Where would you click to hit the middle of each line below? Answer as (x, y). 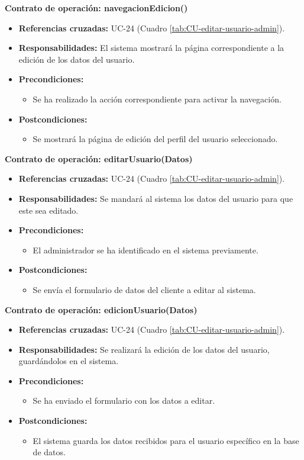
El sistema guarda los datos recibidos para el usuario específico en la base (166, 440)
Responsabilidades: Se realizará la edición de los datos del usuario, (144, 349)
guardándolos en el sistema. (69, 361)
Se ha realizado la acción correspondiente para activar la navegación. (157, 99)
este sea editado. (48, 210)
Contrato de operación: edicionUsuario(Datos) (101, 309)
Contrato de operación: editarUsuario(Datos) (99, 158)
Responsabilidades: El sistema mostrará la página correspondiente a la (151, 48)
